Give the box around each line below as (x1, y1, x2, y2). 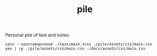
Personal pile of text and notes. (5, 32, 70, 38)
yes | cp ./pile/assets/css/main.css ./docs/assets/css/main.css (5, 46, 145, 51)
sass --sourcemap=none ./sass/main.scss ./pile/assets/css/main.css (5, 42, 152, 47)
